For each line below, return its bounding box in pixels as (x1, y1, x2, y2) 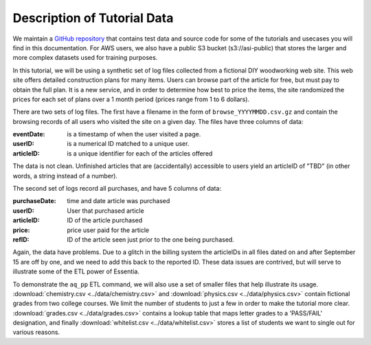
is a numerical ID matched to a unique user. (67, 140, 190, 148)
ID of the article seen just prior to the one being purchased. (67, 235, 235, 244)
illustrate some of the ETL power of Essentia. (12, 267, 140, 275)
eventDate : (12, 130, 45, 138)
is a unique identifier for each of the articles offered (67, 149, 213, 158)
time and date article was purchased (67, 197, 170, 205)
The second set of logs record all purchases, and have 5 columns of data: (12, 185, 222, 193)
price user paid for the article (67, 226, 150, 234)
